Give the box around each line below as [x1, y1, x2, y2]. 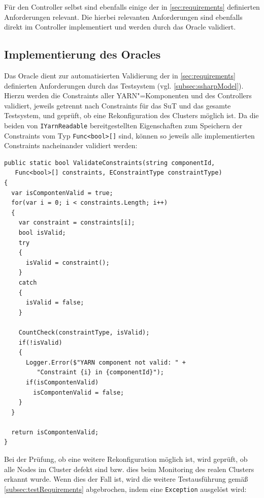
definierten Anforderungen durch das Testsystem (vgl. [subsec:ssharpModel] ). [4, 80, 244, 91]
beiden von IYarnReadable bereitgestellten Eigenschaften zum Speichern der [4, 120, 243, 130]
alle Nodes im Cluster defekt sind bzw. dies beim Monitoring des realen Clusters [4, 463, 254, 474]
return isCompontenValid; [11, 428, 99, 436]
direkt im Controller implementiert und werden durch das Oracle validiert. [4, 21, 236, 32]
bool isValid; [18, 229, 66, 237]
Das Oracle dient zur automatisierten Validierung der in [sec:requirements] [4, 70, 236, 80]
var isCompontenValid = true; [11, 189, 113, 197]
